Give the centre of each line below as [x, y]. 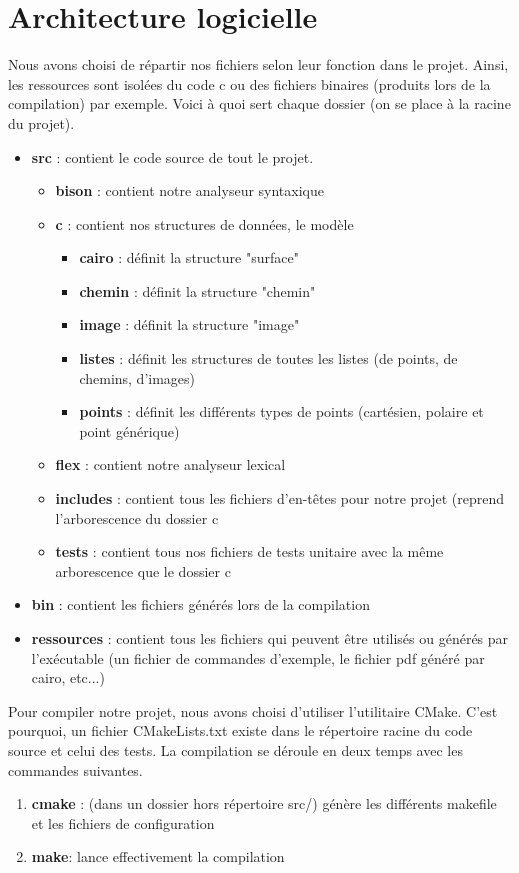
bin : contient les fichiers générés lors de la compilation [200, 604]
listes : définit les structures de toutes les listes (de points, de [268, 358]
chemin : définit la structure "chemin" [197, 290]
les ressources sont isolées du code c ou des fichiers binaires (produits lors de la [249, 83]
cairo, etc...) [68, 677]
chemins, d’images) [137, 377]
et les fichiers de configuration [123, 822]
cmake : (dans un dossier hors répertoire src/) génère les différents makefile [264, 803]
